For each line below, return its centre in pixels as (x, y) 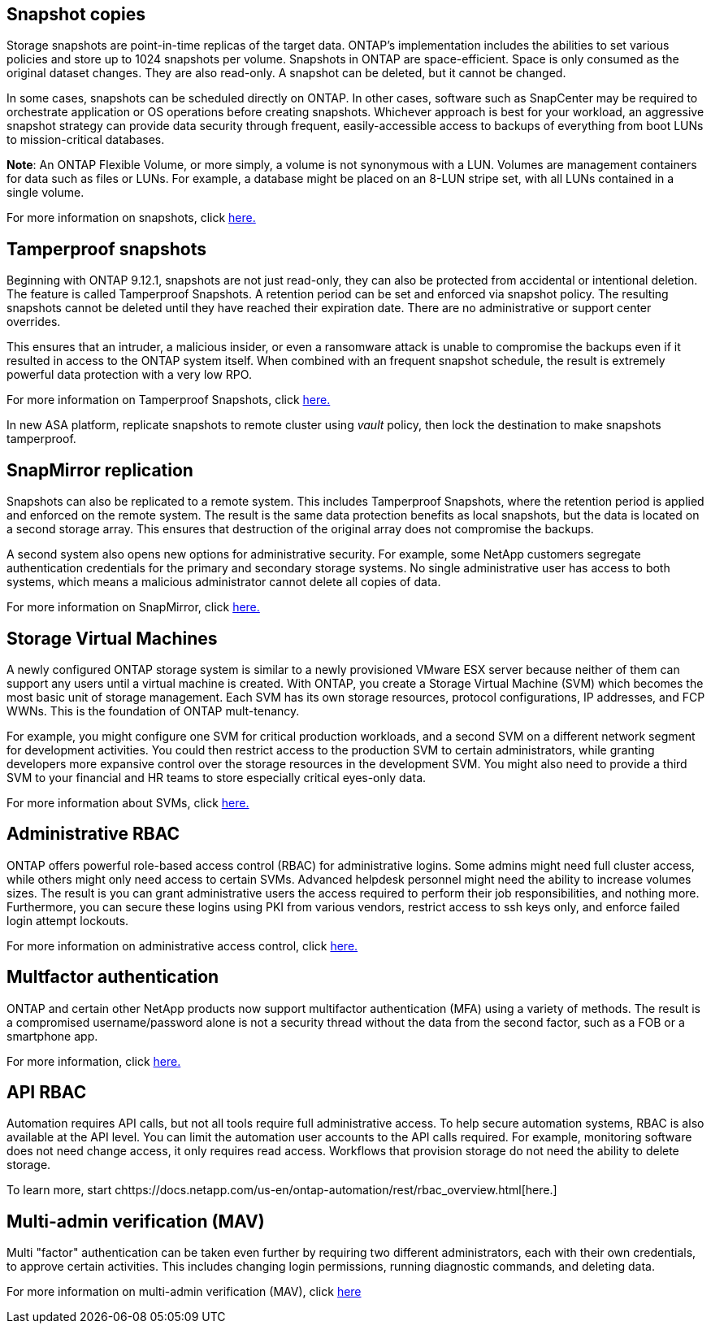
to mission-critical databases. (86, 140)
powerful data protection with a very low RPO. (129, 375)
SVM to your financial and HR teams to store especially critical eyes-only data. (217, 777)
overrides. (34, 322)
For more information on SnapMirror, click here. (133, 607)
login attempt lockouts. (68, 920)
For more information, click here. (94, 1061)
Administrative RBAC (93, 834)
